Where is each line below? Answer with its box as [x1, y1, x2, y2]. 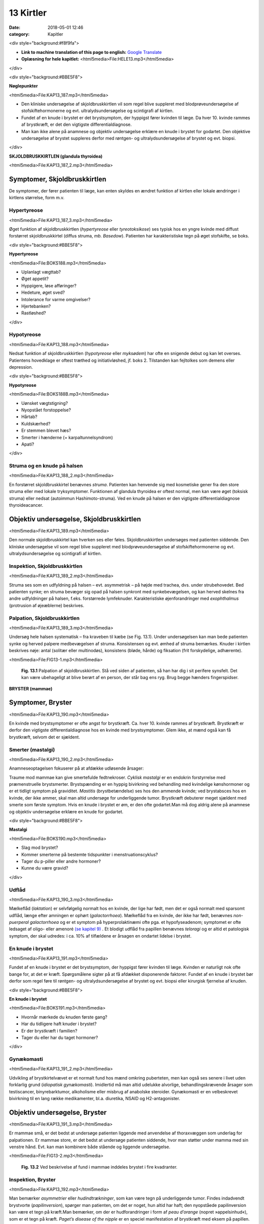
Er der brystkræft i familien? [21, 1028, 78, 1034]
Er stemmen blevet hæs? [21, 427, 71, 433]
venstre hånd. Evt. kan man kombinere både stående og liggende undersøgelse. [9, 1144, 171, 1150]
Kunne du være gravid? [21, 865, 68, 871]
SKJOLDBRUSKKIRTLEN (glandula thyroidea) [9, 153, 103, 159]
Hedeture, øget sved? [21, 289, 65, 296]
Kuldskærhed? [21, 421, 51, 426]
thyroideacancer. [9, 502, 44, 508]
